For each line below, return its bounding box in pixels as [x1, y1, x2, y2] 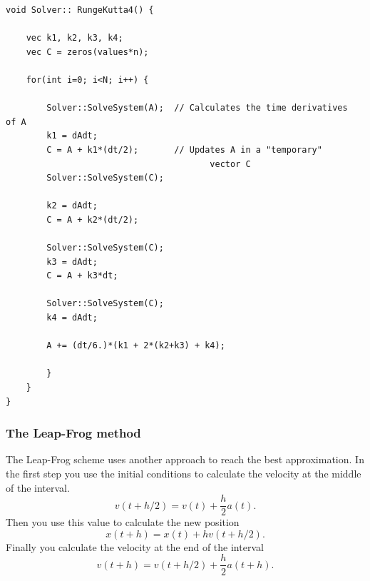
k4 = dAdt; [46, 313, 98, 323]
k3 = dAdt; [46, 256, 98, 267]
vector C [210, 158, 251, 169]
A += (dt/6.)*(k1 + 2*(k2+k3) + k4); [46, 340, 225, 351]
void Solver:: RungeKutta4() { [6, 5, 154, 15]
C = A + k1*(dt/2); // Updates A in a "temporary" [46, 144, 322, 155]
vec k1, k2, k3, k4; [26, 33, 123, 44]
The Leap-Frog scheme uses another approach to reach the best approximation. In [6, 452, 364, 467]
